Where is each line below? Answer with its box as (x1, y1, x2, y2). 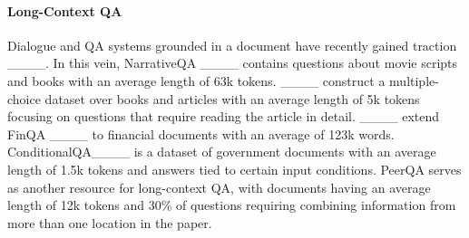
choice (7, 89, 41, 108)
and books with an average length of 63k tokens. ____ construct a (7, 71, 386, 90)
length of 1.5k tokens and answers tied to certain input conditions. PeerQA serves (7, 159, 462, 178)
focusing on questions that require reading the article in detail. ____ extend (7, 107, 440, 126)
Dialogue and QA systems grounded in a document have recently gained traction (7, 35, 457, 54)
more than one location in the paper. (7, 213, 212, 232)
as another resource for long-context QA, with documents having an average (7, 177, 431, 196)
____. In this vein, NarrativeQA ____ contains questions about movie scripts (7, 53, 458, 72)
